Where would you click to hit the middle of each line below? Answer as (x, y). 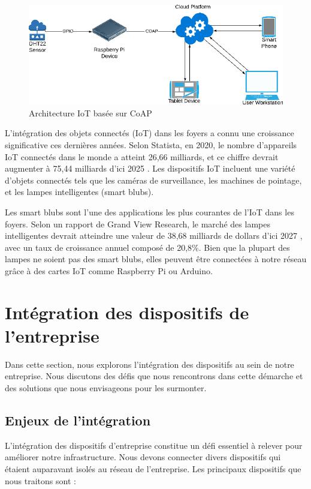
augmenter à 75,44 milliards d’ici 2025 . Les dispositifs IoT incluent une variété (150, 168)
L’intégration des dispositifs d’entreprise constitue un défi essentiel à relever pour (154, 445)
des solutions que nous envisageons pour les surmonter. (106, 388)
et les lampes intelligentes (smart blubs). (79, 192)
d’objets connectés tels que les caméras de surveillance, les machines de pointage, (153, 180)
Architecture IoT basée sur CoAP (90, 112)
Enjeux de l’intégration (78, 420)
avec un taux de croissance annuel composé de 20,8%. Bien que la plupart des (147, 247)
